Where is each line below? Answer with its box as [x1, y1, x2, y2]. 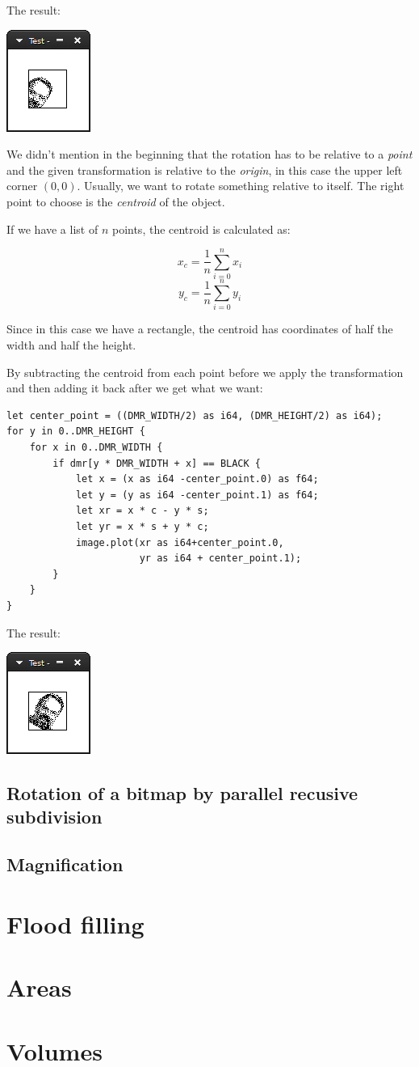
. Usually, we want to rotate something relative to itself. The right [77, 177, 404, 194]
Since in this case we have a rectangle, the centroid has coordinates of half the [6, 320, 393, 337]
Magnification [6, 852, 124, 877]
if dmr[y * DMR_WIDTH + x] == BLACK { [52, 457, 261, 469]
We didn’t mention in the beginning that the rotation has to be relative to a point [6, 146, 413, 163]
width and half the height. [6, 337, 136, 353]
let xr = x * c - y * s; [75, 505, 209, 517]
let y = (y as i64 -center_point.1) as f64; [75, 489, 319, 501]
